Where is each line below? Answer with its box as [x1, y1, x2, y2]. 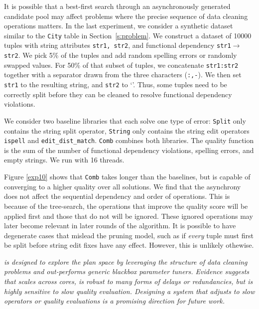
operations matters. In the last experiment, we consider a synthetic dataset [4, 20, 233, 31]
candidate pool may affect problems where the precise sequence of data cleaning [4, 10, 248, 21]
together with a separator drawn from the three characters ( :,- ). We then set [4, 69, 242, 80]
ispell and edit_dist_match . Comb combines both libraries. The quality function [4, 135, 254, 146]
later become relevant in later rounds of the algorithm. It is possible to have [4, 220, 236, 231]
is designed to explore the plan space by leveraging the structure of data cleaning [4, 256, 248, 267]
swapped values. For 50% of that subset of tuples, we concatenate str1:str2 [4, 59, 239, 70]
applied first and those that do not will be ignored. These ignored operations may [4, 210, 253, 221]
